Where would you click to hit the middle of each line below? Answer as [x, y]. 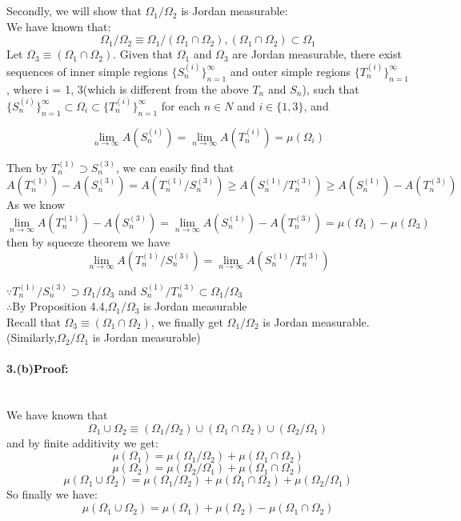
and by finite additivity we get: [82, 442]
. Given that [143, 54]
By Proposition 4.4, [60, 306]
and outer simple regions [291, 71]
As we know [36, 204]
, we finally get [187, 321]
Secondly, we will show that [74, 11]
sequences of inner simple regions [87, 71]
